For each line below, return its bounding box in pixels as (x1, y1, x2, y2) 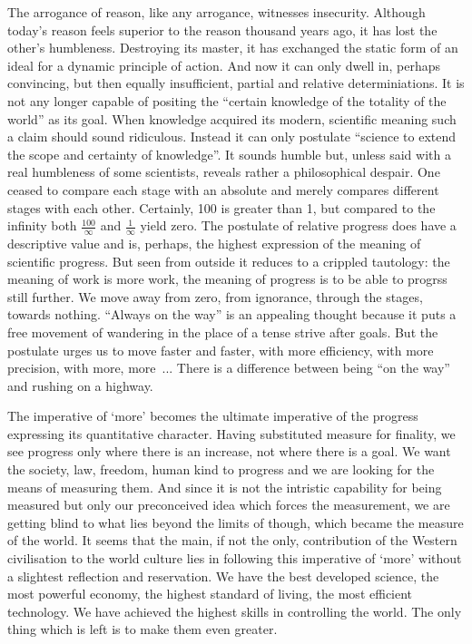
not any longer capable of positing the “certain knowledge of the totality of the (7, 91, 447, 110)
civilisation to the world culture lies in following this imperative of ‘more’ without (7, 549, 462, 568)
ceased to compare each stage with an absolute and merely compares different (7, 180, 439, 199)
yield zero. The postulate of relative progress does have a (140, 216, 457, 235)
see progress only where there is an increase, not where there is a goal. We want (7, 442, 451, 461)
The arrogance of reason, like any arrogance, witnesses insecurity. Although (7, 3, 426, 21)
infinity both (7, 216, 77, 235)
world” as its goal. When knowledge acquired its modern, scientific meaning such (7, 109, 457, 128)
